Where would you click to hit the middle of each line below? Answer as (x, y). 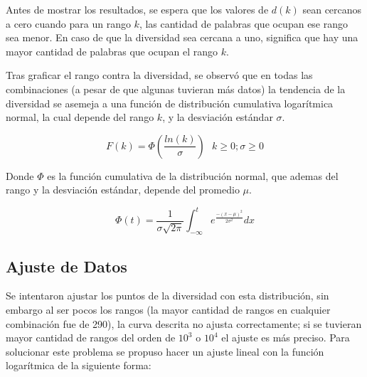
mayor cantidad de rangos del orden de (91, 338)
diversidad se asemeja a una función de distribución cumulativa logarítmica (170, 103)
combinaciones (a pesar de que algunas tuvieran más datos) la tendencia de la (176, 89)
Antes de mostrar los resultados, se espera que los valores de (137, 9)
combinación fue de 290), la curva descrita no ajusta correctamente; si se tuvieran (184, 323)
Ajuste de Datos (67, 266)
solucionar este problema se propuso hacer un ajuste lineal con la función (165, 351)
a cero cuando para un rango (68, 23)
